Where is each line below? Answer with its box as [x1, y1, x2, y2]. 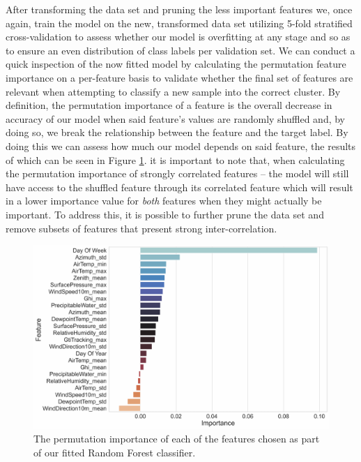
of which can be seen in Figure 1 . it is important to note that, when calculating [6, 152, 345, 167]
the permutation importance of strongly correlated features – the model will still [6, 166, 349, 181]
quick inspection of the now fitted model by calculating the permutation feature [6, 57, 346, 71]
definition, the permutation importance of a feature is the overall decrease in [6, 98, 332, 112]
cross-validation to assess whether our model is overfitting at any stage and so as [6, 29, 351, 44]
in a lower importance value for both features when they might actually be [6, 193, 322, 208]
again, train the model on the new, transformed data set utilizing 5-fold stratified [6, 15, 353, 30]
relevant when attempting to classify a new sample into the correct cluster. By [6, 84, 341, 98]
